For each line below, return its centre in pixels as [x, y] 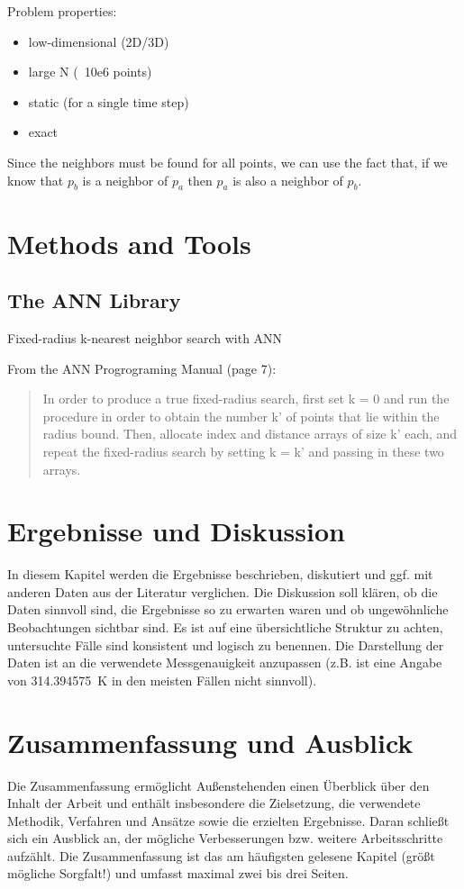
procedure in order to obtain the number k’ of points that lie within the [241, 416]
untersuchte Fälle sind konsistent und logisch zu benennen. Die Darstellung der [226, 644]
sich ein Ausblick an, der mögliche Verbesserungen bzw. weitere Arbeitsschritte [225, 838]
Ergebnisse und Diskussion [176, 531]
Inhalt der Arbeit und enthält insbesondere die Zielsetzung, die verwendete [214, 803]
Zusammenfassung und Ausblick [210, 742]
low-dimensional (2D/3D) [99, 41]
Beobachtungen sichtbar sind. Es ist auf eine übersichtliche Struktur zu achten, [225, 627]
